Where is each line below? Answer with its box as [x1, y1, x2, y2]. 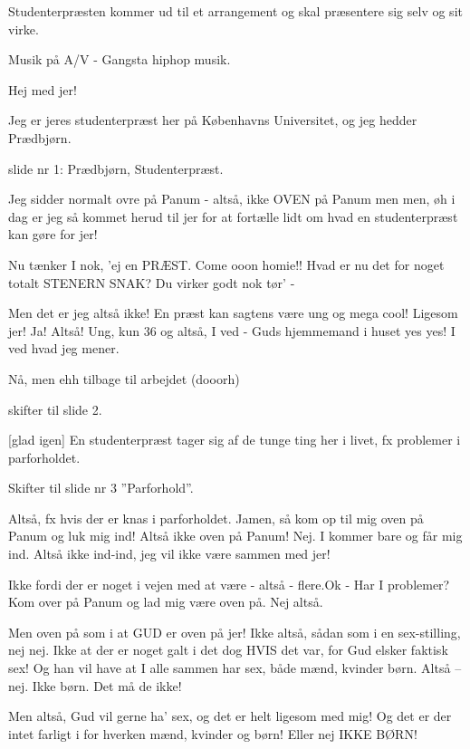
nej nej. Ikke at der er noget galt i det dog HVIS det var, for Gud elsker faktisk [8, 640, 448, 659]
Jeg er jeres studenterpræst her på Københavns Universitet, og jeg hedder [8, 110, 417, 130]
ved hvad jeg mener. [8, 339, 120, 358]
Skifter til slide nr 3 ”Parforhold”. [8, 478, 194, 497]
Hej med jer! [8, 80, 77, 99]
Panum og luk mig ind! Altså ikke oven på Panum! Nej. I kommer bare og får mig [8, 526, 463, 545]
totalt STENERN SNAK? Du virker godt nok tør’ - [8, 273, 295, 292]
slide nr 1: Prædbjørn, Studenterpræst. [8, 158, 224, 178]
